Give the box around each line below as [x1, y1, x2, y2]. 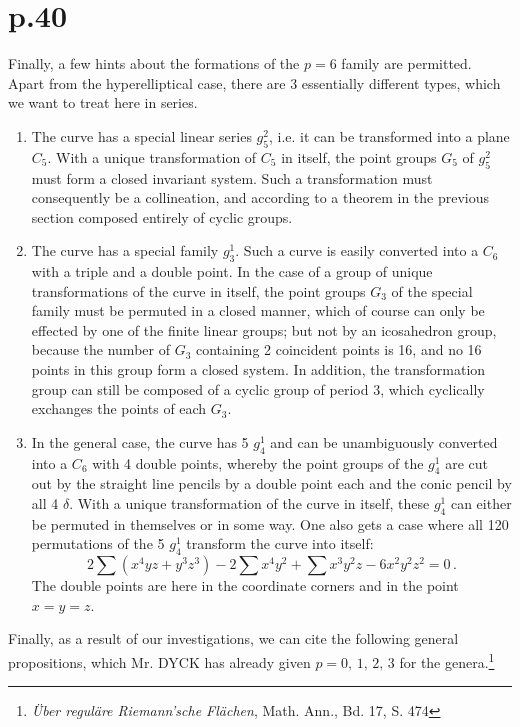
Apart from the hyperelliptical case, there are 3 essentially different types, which [8, 72, 501, 93]
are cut [445, 452, 488, 473]
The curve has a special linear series [31, 125, 252, 146]
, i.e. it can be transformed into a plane [268, 125, 510, 146]
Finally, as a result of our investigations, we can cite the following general [8, 628, 459, 649]
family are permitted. [341, 53, 472, 74]
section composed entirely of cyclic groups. [31, 206, 293, 227]
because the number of [31, 339, 170, 360]
